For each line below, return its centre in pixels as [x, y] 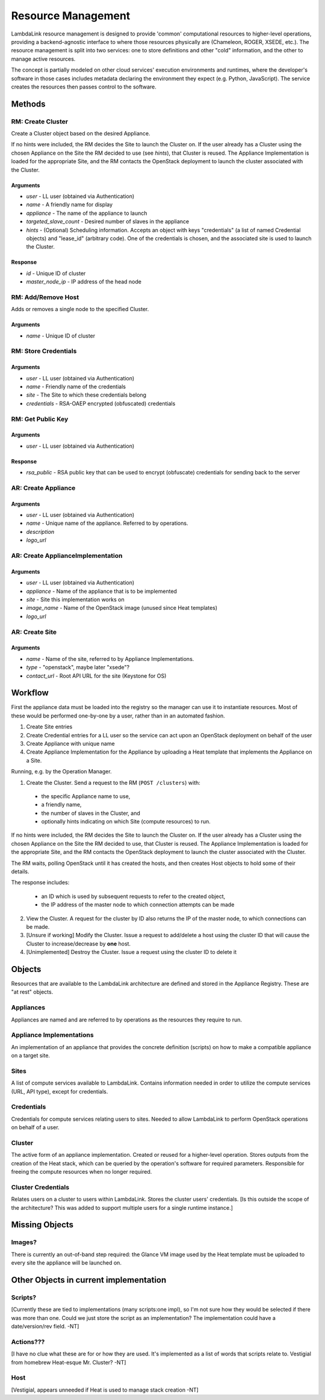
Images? [24, 1242]
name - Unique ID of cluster [61, 336]
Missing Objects [42, 1225]
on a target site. [31, 1056]
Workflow [30, 693]
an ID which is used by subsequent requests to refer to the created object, [133, 896]
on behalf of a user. [35, 1127]
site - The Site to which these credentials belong [86, 395]
